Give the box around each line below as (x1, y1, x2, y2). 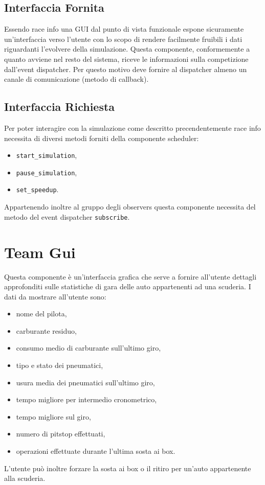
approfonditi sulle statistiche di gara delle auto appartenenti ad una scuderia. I (4, 281, 251, 292)
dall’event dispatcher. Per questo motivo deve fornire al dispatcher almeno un (4, 63, 247, 74)
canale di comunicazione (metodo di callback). (4, 74, 149, 84)
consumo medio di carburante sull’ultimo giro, (16, 342, 161, 353)
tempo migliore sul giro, (16, 411, 91, 422)
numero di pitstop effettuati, (16, 428, 105, 439)
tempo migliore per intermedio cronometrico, (16, 394, 157, 405)
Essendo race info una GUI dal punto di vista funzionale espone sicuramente (4, 24, 244, 34)
